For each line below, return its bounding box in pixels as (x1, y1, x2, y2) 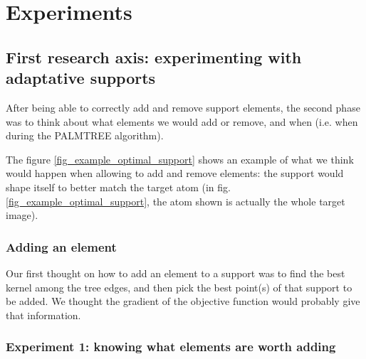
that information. (6, 307, 81, 322)
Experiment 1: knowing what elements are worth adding (6, 338, 336, 355)
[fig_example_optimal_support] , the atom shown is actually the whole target (6, 193, 345, 208)
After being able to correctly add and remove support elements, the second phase (6, 100, 360, 114)
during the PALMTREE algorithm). (6, 128, 164, 143)
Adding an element (6, 237, 117, 255)
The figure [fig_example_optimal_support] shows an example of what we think (6, 151, 354, 166)
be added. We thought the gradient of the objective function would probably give (6, 294, 360, 309)
